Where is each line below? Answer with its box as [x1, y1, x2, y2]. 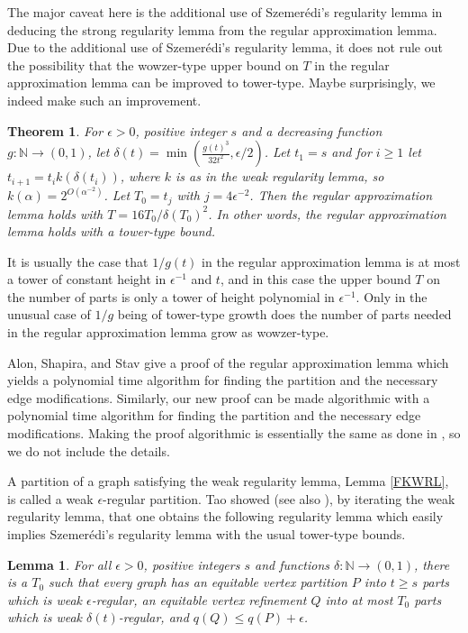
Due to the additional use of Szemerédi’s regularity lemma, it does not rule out [7, 38, 443, 57]
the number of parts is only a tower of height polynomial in [7, 287, 335, 306]
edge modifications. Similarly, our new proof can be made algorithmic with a [7, 388, 430, 407]
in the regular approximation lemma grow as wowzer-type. [7, 323, 329, 342]
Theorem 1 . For [7, 121, 103, 140]
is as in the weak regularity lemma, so [175, 167, 384, 186]
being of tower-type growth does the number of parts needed [117, 305, 452, 324]
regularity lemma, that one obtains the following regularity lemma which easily [7, 507, 444, 526]
